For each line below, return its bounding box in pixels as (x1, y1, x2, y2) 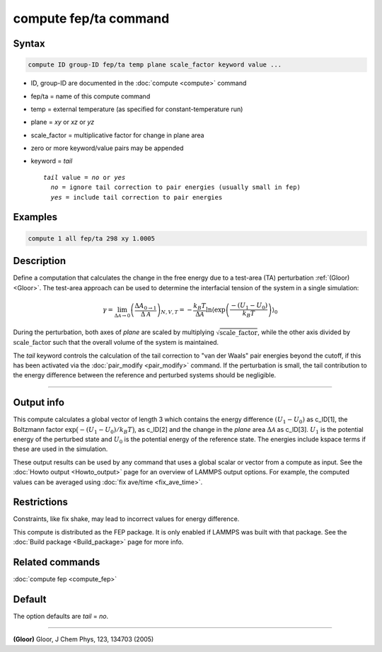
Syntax (13, 38, 45, 50)
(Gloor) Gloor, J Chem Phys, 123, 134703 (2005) (13, 635, 154, 644)
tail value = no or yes (43, 173, 126, 181)
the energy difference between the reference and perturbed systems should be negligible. (13, 371, 277, 379)
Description (13, 255, 66, 267)
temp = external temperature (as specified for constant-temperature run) (30, 105, 243, 113)
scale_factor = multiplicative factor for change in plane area (30, 131, 204, 139)
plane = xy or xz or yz (30, 118, 95, 127)
